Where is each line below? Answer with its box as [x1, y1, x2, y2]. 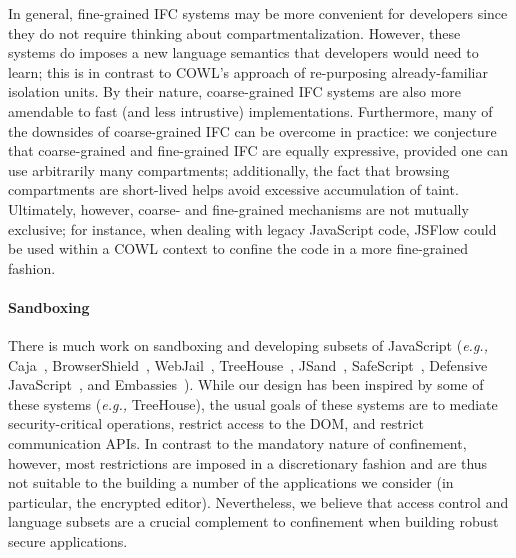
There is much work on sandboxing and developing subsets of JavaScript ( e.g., [8, 335, 488, 356]
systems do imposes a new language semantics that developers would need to [8, 42, 479, 63]
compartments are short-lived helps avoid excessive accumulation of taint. [8, 179, 459, 200]
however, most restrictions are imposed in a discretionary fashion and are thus [8, 452, 488, 473]
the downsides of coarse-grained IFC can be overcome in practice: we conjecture [8, 120, 497, 141]
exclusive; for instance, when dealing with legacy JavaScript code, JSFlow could [8, 218, 497, 239]
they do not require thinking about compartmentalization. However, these [8, 22, 461, 43]
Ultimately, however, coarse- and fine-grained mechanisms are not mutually [8, 198, 469, 219]
